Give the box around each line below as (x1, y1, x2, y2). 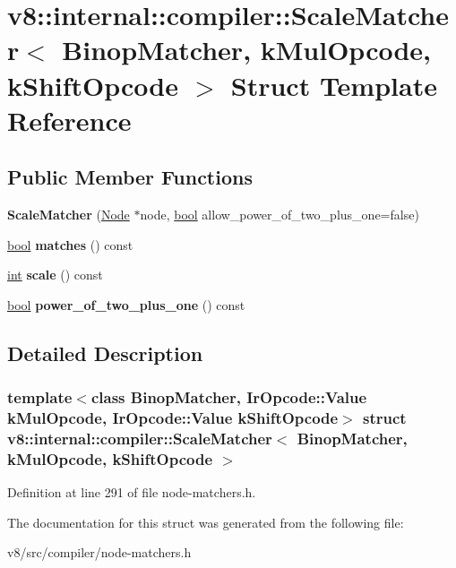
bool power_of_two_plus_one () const (7, 295, 245, 314)
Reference (7, 101, 132, 138)
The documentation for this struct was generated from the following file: (7, 512, 404, 531)
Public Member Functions (7, 163, 253, 191)
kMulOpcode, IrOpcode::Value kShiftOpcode (7, 407, 339, 429)
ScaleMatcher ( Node (7, 205, 130, 224)
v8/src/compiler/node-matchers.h (7, 543, 192, 562)
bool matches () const (7, 235, 133, 254)
